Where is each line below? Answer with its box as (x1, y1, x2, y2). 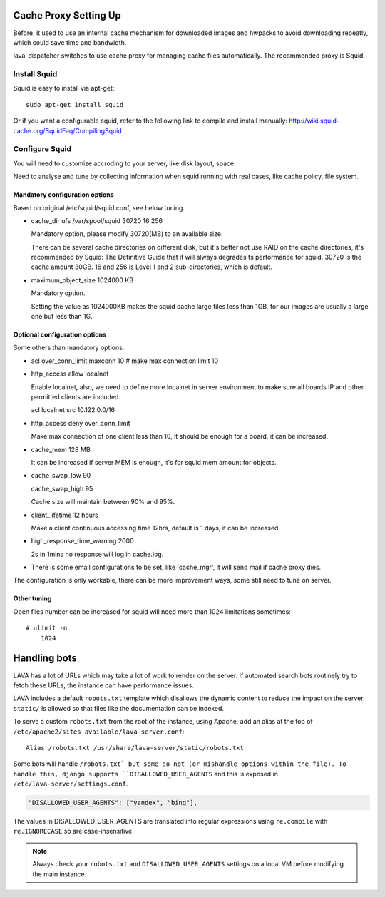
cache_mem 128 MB (31, 445, 91, 453)
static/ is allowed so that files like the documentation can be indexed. (13, 704, 225, 712)
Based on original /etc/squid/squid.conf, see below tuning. (13, 203, 185, 212)
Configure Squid (13, 144, 71, 154)
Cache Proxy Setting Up (13, 9, 121, 21)
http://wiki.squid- (289, 116, 340, 125)
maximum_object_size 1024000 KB (31, 275, 134, 285)
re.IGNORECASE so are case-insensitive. (13, 827, 135, 836)
